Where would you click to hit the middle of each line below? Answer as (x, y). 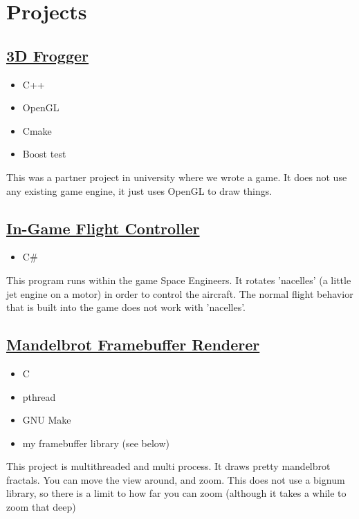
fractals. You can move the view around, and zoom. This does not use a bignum (176, 479)
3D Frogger (48, 55)
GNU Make (47, 420)
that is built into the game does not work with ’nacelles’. (126, 307)
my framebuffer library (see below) (96, 443)
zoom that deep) (41, 507)
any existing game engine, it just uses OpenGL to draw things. (139, 190)
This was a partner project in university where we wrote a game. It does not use (177, 177)
